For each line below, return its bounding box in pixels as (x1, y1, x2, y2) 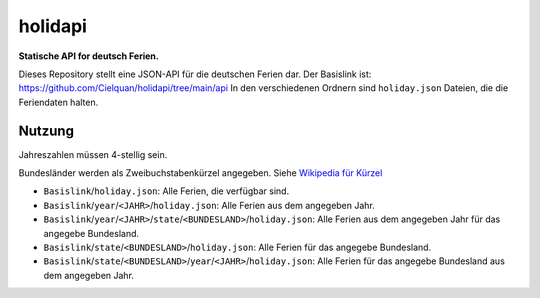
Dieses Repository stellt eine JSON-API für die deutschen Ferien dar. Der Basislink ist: (18, 68, 372, 80)
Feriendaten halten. (18, 96, 99, 108)
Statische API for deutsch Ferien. (18, 50, 159, 62)
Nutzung (18, 122, 75, 139)
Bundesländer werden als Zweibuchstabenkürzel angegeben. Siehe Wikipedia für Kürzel (18, 167, 383, 179)
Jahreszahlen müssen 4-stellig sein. (18, 148, 168, 160)
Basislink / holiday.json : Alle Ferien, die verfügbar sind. (43, 185, 290, 197)
